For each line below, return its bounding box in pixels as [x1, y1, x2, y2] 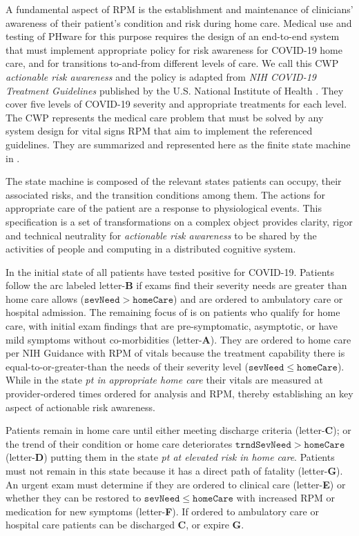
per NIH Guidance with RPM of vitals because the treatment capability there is [6, 346, 345, 360]
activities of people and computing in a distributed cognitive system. [6, 241, 296, 256]
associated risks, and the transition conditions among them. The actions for [6, 187, 326, 201]
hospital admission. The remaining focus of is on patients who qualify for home [6, 305, 340, 319]
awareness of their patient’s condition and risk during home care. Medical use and [6, 15, 352, 30]
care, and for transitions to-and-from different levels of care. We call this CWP [6, 56, 339, 70]
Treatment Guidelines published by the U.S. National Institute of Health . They [6, 83, 344, 97]
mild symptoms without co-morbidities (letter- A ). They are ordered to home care [6, 332, 351, 346]
